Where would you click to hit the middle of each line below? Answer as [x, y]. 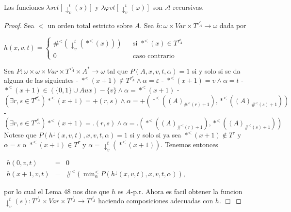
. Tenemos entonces [189, 144]
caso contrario [154, 56]
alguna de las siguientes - [41, 80]
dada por [233, 25]
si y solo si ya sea [155, 135]
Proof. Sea [19, 25]
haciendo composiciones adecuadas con [156, 201]
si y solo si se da [216, 70]
